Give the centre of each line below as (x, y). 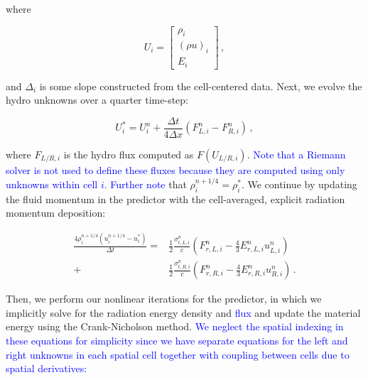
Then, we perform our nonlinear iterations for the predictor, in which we (164, 299)
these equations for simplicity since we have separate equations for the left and (177, 341)
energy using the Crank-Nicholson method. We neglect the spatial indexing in (175, 326)
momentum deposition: (56, 213)
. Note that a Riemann (296, 154)
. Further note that (145, 184)
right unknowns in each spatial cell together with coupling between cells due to (178, 354)
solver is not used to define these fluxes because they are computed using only (175, 170)
